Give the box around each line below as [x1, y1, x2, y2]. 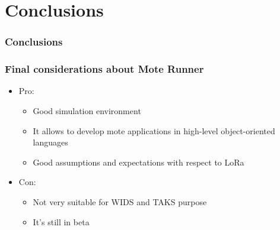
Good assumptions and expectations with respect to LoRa [33, 156, 244, 168]
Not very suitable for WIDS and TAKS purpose [33, 196, 207, 208]
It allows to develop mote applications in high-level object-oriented [33, 124, 275, 137]
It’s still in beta [33, 215, 90, 228]
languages [33, 136, 68, 148]
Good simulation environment [33, 105, 141, 117]
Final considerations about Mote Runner [5, 61, 204, 76]
